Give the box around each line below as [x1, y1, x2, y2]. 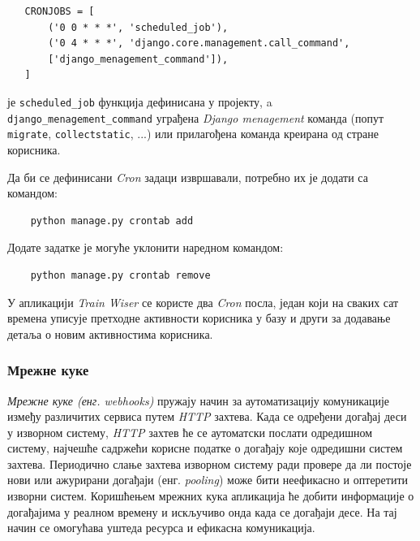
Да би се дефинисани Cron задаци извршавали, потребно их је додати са [7, 168, 368, 185]
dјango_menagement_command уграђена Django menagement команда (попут [7, 109, 384, 126]
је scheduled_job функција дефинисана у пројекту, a [7, 93, 272, 110]
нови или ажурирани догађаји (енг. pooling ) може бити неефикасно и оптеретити [7, 471, 409, 488]
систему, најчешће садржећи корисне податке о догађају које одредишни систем [7, 439, 403, 457]
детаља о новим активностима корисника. [7, 325, 213, 342]
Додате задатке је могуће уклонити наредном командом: [7, 239, 284, 256]
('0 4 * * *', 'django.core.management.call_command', [48, 37, 350, 50]
